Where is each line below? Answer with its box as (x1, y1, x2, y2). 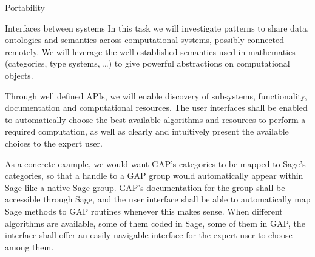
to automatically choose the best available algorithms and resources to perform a (5, 113, 306, 125)
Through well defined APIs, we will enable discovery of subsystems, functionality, (5, 89, 307, 102)
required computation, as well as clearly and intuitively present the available (5, 125, 289, 138)
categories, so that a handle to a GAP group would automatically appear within (5, 169, 303, 182)
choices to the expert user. (5, 136, 103, 149)
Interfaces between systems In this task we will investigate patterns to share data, (5, 21, 310, 34)
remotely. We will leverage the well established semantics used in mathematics (5, 45, 296, 58)
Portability (5, 1, 45, 13)
